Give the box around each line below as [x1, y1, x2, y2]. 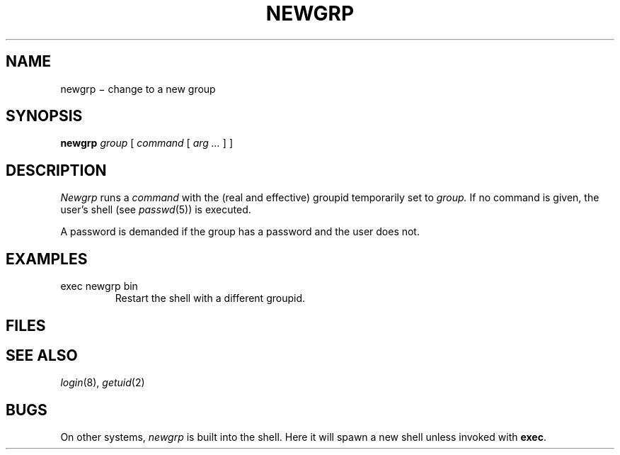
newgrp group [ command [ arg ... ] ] [60, 137, 233, 150]
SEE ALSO [6, 346, 78, 364]
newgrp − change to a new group [60, 82, 216, 95]
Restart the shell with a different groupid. [115, 292, 306, 305]
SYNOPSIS [6, 107, 83, 125]
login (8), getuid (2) [60, 376, 145, 389]
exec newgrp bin [60, 280, 138, 293]
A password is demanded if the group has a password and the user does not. [60, 225, 420, 238]
